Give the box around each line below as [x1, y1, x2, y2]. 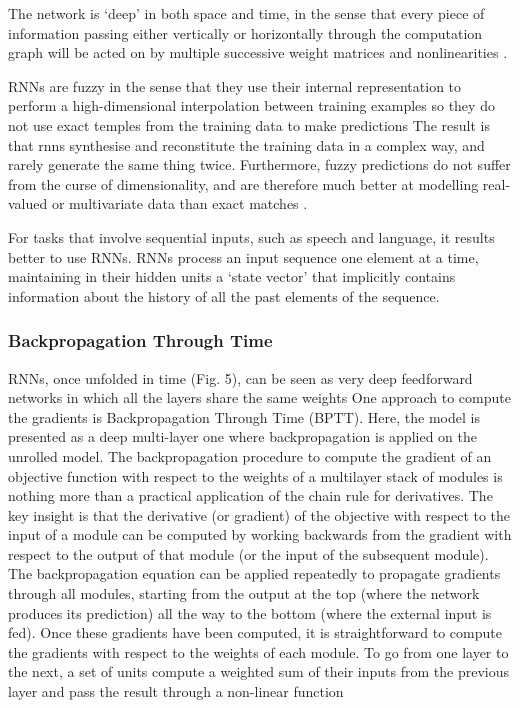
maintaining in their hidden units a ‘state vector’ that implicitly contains [8, 266, 456, 287]
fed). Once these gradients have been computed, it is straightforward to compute [8, 622, 502, 643]
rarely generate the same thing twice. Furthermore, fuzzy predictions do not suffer [8, 154, 511, 175]
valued [8, 193, 48, 214]
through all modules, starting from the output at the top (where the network [8, 583, 480, 604]
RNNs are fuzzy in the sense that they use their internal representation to [8, 75, 462, 96]
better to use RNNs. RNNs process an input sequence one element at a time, [8, 246, 479, 267]
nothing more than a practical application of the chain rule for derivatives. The [8, 485, 493, 506]
